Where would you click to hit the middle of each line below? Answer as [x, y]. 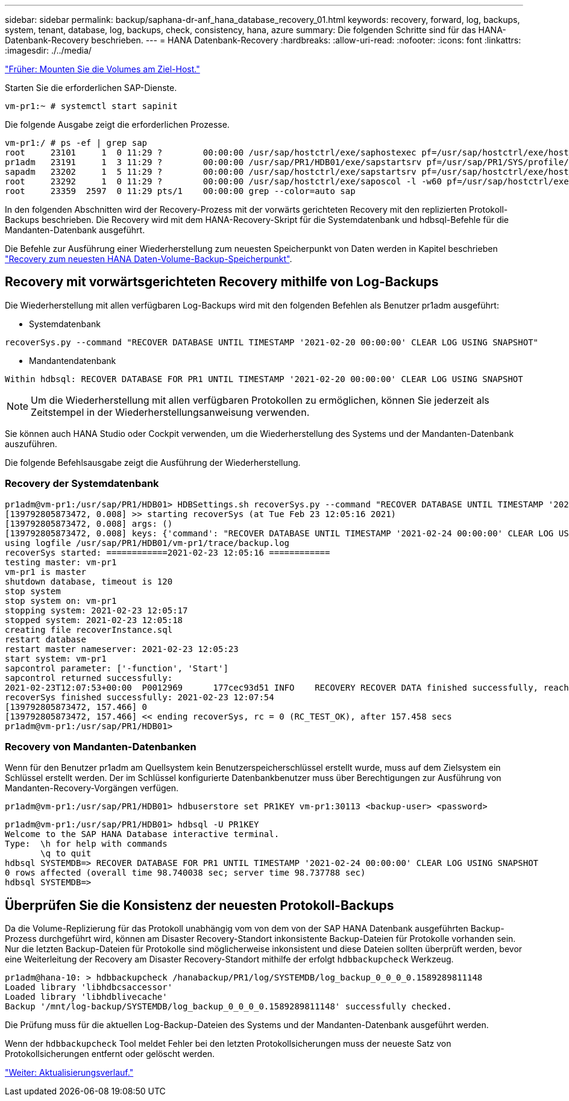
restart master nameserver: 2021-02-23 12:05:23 [122, 649]
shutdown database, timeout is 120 [89, 581]
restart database [46, 639]
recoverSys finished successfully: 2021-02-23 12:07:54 [140, 697]
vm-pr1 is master [46, 572]
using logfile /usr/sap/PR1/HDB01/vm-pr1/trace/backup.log [147, 543]
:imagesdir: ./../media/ [48, 50]
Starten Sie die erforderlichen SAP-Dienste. [91, 88]
